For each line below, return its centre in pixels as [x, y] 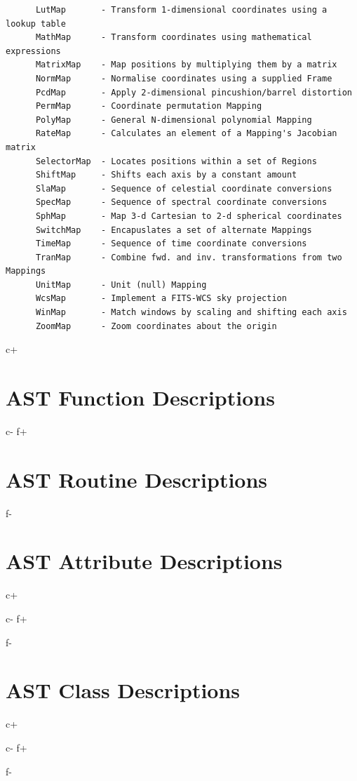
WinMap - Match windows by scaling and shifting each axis [191, 313]
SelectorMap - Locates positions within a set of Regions [176, 161]
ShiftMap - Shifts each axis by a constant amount [166, 175]
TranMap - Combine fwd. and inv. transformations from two [189, 257]
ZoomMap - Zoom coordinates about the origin [156, 326]
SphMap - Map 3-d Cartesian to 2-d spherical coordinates [189, 216]
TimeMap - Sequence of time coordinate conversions [171, 244]
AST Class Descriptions [123, 690]
